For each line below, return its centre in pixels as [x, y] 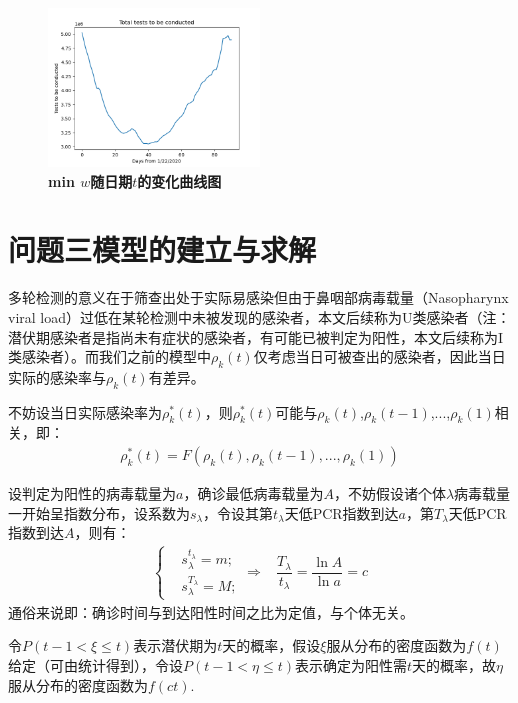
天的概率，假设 [271, 645]
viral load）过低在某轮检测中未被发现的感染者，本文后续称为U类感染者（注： [259, 316]
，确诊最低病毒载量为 [253, 493]
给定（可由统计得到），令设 [95, 664]
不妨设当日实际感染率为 [85, 411]
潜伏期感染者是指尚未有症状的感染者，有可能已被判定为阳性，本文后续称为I [256, 336]
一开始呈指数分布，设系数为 [99, 512]
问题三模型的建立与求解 [162, 249]
